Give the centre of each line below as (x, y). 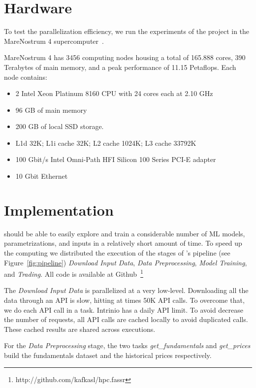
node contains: (26, 77)
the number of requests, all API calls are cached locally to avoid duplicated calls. (126, 319)
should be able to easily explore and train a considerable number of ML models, (125, 233)
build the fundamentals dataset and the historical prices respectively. (108, 355)
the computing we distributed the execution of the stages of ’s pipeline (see (117, 252)
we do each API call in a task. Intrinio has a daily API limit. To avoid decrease (124, 309)
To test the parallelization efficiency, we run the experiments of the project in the (127, 31)
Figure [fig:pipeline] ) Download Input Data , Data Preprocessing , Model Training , (126, 262)
